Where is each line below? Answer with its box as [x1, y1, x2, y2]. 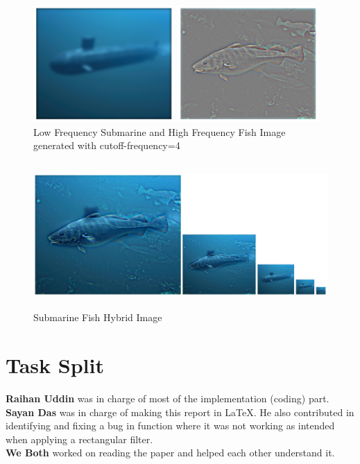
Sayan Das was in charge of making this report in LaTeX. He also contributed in [6, 404, 354, 419]
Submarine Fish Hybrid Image [33, 310, 162, 325]
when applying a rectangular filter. [6, 431, 153, 446]
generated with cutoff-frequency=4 [33, 138, 180, 153]
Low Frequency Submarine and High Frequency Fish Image [33, 124, 286, 139]
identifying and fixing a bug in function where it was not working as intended [6, 418, 335, 433]
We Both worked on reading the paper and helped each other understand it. [6, 445, 335, 460]
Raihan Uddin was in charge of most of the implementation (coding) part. [6, 391, 329, 406]
